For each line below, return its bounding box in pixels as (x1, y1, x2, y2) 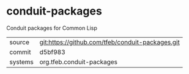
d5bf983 (39, 47, 65, 56)
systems (9, 58, 34, 66)
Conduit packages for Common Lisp (6, 24, 98, 32)
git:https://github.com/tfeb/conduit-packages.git (39, 38, 180, 46)
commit (9, 47, 31, 56)
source (9, 38, 29, 46)
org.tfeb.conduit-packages (39, 58, 118, 66)
